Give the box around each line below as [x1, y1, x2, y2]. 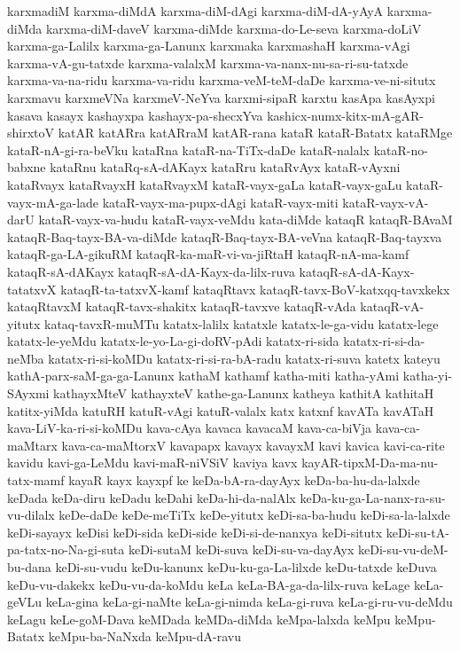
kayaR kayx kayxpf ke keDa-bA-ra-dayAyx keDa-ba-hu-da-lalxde [68, 471, 420, 490]
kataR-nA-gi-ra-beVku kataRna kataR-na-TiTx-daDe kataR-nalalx [7, 140, 370, 159]
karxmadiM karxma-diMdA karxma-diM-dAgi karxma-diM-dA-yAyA [7, 2, 384, 20]
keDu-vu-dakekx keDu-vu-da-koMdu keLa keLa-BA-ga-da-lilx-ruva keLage [7, 575, 410, 593]
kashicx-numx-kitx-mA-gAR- [267, 106, 425, 124]
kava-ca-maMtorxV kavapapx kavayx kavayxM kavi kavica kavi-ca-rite [61, 435, 445, 454]
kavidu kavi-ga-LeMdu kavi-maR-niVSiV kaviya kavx [7, 453, 298, 472]
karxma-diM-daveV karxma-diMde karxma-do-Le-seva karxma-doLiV [45, 19, 422, 37]
